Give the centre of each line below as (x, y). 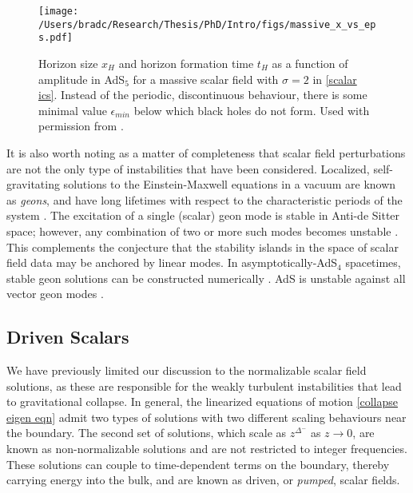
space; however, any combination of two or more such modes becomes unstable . (203, 231)
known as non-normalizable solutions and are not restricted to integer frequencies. (207, 449)
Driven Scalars (68, 337)
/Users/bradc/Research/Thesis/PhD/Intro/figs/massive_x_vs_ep (207, 24)
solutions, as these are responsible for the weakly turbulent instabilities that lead (204, 386)
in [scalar (335, 79)
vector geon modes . (55, 294)
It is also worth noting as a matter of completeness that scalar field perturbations (206, 152)
